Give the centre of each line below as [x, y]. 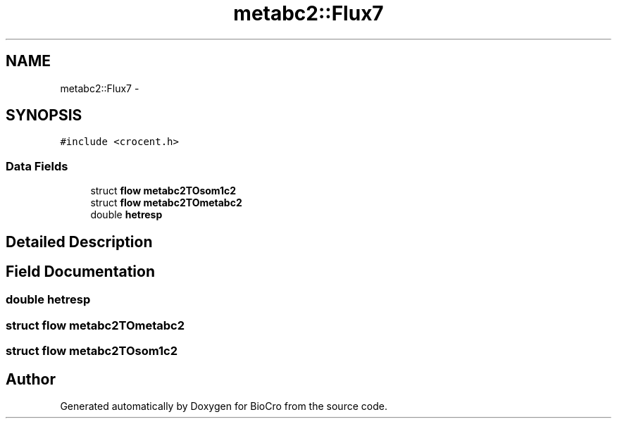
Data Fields [37, 166]
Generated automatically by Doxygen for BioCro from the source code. [224, 406]
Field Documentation [80, 272]
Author [31, 379]
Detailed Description [79, 242]
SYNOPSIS [44, 116]
